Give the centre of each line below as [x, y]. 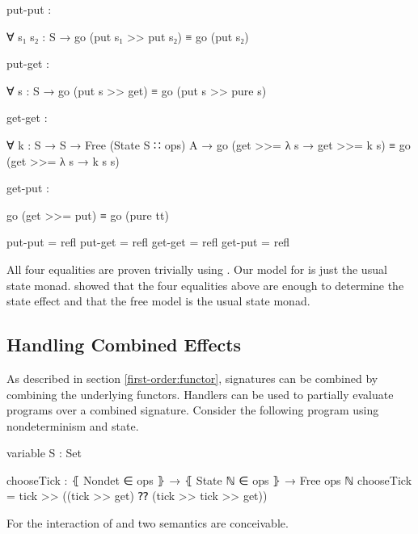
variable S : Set [44, 453]
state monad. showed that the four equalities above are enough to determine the [205, 285]
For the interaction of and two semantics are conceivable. [148, 523]
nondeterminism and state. [73, 425]
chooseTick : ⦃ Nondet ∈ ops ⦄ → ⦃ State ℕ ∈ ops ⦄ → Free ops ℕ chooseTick [209, 479]
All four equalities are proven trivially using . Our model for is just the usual [197, 269]
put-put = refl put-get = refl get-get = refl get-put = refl [148, 242]
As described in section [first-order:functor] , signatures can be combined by [192, 378]
